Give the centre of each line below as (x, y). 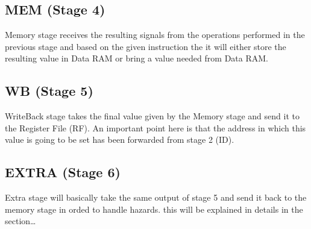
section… (20, 221)
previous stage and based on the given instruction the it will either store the (146, 46)
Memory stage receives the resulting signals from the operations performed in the (155, 35)
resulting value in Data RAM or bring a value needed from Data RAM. (137, 58)
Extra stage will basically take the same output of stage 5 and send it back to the (156, 197)
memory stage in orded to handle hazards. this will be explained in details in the (154, 209)
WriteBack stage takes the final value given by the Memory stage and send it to (152, 116)
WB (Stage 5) (49, 91)
